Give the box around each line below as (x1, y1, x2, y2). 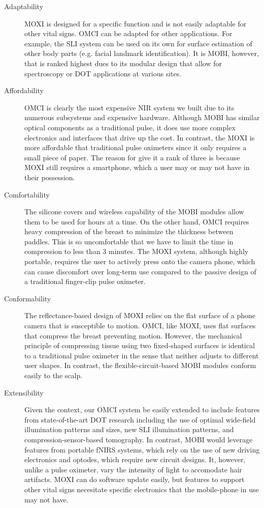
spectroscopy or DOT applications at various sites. (24, 68, 182, 78)
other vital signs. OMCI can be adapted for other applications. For (24, 28, 233, 39)
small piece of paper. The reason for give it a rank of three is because (24, 152, 240, 162)
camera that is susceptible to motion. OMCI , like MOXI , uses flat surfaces (24, 320, 256, 331)
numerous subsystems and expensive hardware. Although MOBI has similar (24, 112, 260, 123)
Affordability (4, 85, 44, 96)
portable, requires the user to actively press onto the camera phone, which (24, 256, 255, 267)
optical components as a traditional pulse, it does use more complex (24, 122, 236, 132)
